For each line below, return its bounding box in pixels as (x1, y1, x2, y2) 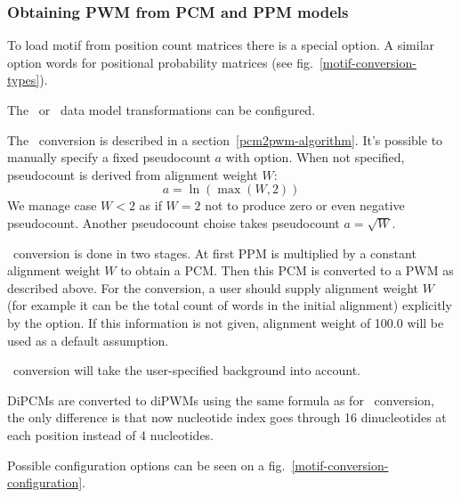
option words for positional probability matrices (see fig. (7, 53, 313, 71)
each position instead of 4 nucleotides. (7, 425, 214, 444)
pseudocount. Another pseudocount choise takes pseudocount (7, 213, 340, 232)
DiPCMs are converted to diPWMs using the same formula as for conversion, (7, 390, 434, 409)
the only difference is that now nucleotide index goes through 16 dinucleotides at (7, 408, 447, 427)
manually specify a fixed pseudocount (7, 148, 211, 167)
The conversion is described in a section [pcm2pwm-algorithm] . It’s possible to (7, 130, 443, 149)
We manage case (7, 196, 97, 215)
